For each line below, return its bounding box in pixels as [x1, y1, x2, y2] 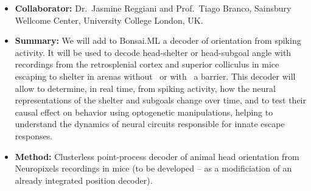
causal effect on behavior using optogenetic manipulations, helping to [15, 105, 273, 118]
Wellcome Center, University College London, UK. [15, 13, 203, 26]
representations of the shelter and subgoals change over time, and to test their [15, 94, 306, 106]
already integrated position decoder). [15, 173, 153, 186]
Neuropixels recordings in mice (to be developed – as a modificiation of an [15, 162, 292, 175]
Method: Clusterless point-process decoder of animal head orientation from [15, 150, 299, 162]
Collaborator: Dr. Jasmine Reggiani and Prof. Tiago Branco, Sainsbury [15, 2, 292, 14]
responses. [15, 129, 53, 142]
